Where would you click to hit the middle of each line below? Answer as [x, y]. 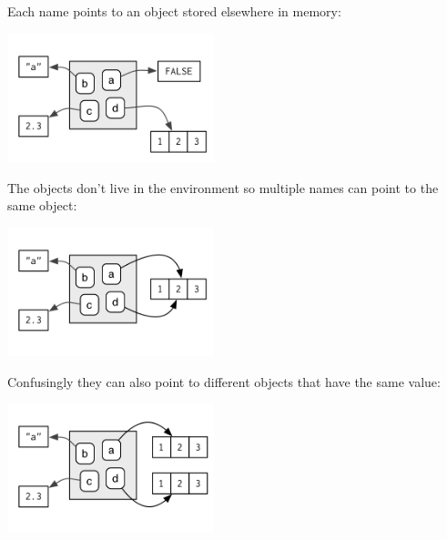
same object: [42, 205]
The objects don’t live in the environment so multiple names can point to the [223, 187]
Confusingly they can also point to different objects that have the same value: [224, 381]
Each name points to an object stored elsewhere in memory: [174, 11]
